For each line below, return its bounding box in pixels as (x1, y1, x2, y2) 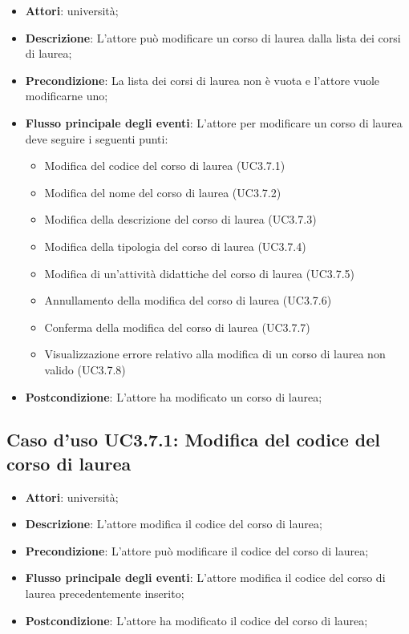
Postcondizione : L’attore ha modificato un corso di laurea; (25, 388, 322, 405)
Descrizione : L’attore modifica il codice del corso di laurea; (25, 515, 322, 532)
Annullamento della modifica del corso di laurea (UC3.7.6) (44, 292, 332, 309)
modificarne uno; (25, 87, 108, 104)
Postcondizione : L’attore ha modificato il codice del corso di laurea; (25, 612, 368, 628)
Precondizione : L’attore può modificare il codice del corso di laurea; (25, 542, 369, 559)
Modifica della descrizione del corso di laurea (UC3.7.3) (44, 211, 317, 228)
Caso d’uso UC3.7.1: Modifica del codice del (6, 427, 381, 452)
